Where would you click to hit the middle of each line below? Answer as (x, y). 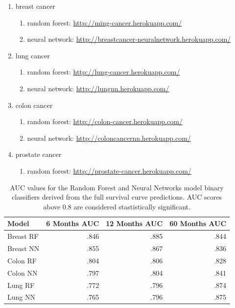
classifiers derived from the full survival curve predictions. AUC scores (117, 197)
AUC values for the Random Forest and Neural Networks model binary (117, 187)
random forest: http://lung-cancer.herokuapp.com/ (104, 72)
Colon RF (22, 260)
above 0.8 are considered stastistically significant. (117, 206)
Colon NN (23, 272)
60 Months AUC (198, 223)
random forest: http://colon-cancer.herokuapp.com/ (105, 121)
